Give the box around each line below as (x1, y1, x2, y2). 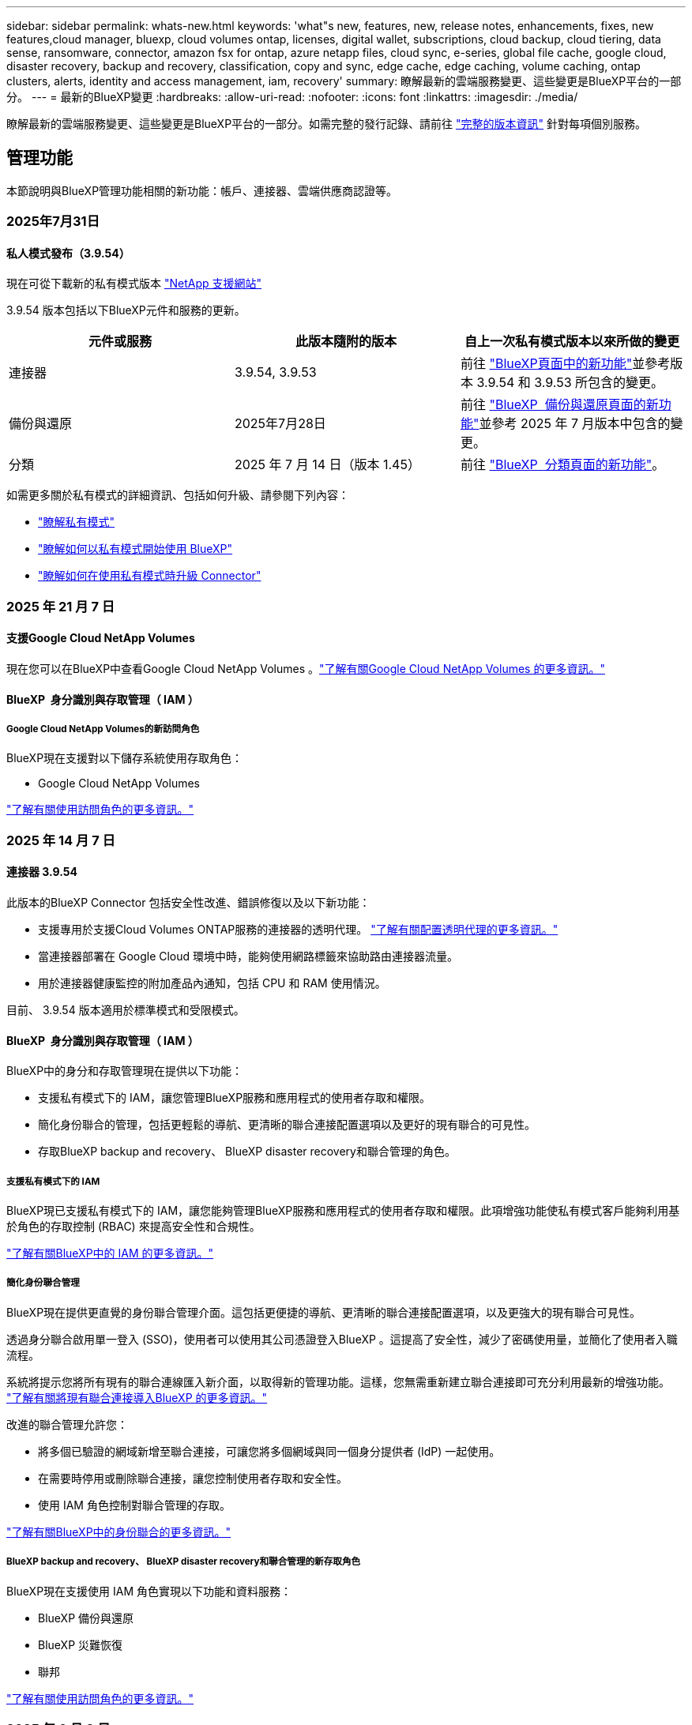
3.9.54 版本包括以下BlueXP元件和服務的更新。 (6, 303, 246, 318)
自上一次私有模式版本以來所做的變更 (464, 333, 679, 350)
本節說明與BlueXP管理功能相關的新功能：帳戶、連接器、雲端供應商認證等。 (6, 183, 398, 197)
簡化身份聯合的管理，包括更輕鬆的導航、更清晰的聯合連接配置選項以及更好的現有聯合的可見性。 (38, 1118, 536, 1132)
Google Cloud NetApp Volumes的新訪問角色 (6, 723, 200, 735)
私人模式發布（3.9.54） (6, 246, 130, 260)
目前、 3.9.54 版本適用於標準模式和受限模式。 (6, 1003, 245, 1017)
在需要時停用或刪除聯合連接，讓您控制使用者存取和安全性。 (38, 1471, 348, 1485)
